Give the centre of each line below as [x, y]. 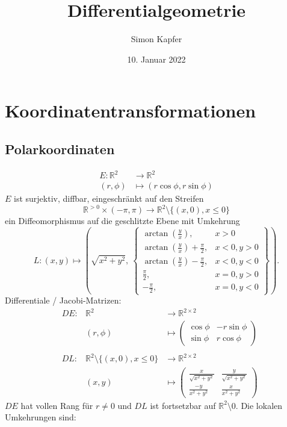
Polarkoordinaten [60, 148]
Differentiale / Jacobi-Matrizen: [63, 300]
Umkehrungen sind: [41, 417]
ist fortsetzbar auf [183, 405]
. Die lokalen [259, 405]
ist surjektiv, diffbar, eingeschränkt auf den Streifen [109, 198]
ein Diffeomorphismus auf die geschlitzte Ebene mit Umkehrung [122, 221]
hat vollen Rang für [57, 405]
